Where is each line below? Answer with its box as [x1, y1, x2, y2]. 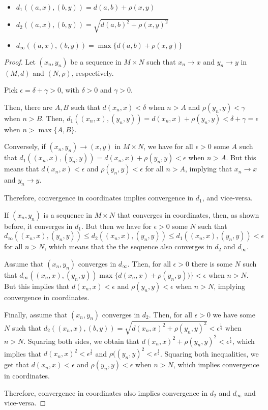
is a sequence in [43, 209, 93, 220]
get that [4, 359, 29, 370]
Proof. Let [4, 56, 36, 67]
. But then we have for [81, 220, 152, 231]
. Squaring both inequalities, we [160, 348, 259, 359]
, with [61, 84, 79, 95]
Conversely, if [4, 141, 46, 152]
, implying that [185, 163, 232, 174]
